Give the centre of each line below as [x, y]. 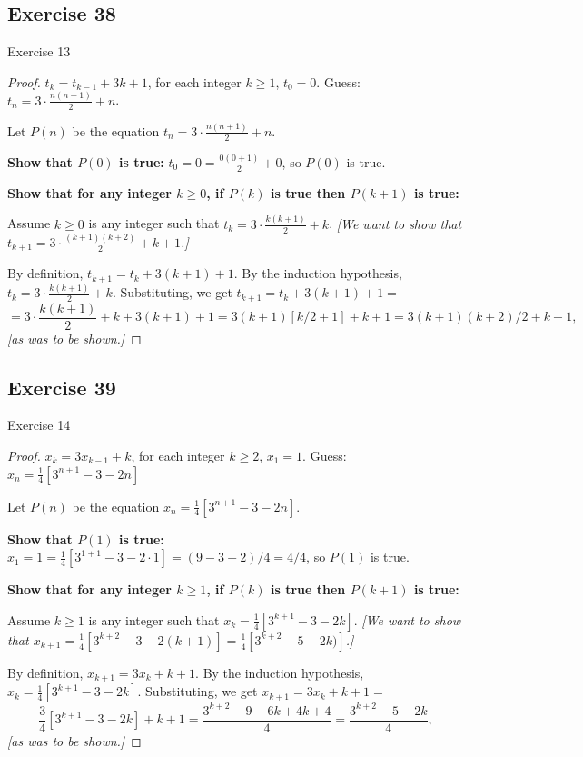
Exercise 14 [39, 425]
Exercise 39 [62, 387]
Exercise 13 [39, 51]
